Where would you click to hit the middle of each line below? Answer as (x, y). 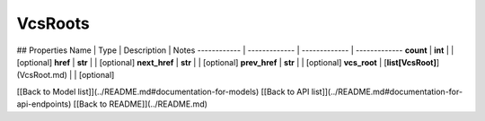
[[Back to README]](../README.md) (141, 104)
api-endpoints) (44, 104)
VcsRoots (53, 23)
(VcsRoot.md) (42, 75)
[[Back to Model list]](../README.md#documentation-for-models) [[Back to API (163, 91)
